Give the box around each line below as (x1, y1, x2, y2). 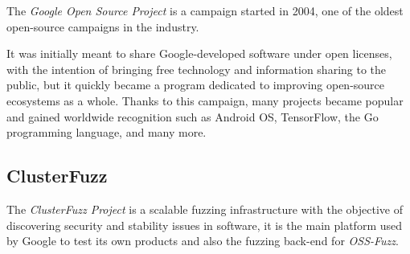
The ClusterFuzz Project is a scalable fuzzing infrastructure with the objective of (6, 200, 403, 217)
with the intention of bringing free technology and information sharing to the (6, 60, 387, 77)
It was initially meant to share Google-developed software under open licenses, (6, 45, 392, 62)
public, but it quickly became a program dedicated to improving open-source (6, 76, 385, 93)
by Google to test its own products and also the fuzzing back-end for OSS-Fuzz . (6, 232, 399, 249)
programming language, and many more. (6, 124, 207, 141)
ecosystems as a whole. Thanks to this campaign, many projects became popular (6, 92, 404, 109)
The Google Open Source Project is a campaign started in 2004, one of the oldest (6, 2, 404, 18)
